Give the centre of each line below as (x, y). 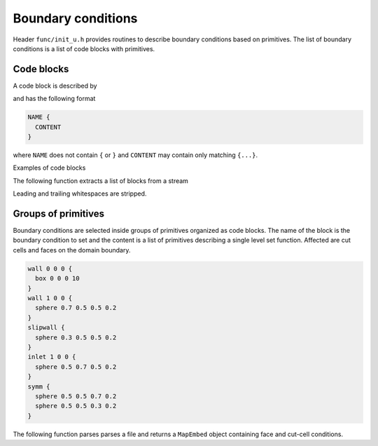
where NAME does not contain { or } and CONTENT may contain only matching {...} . (135, 155)
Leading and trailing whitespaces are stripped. (80, 194)
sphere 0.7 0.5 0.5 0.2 (76, 308)
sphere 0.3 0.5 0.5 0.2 (76, 337)
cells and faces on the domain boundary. (72, 250)
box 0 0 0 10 (57, 278)
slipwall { (46, 327)
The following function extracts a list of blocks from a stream (101, 181)
